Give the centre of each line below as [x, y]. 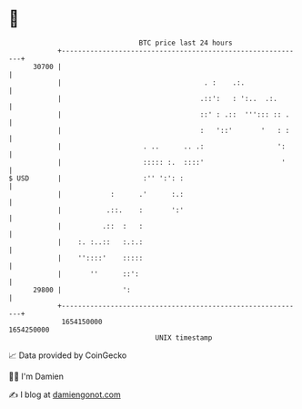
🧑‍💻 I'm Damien [36, 376]
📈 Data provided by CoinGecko [68, 355]
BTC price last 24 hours [186, 43]
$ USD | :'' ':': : [96, 178]
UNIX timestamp [184, 337]
